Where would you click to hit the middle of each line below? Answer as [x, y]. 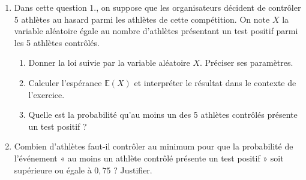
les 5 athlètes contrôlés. [57, 42]
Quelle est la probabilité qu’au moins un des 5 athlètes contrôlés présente [163, 115]
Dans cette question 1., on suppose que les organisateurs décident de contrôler [157, 7]
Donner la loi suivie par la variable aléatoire [109, 62]
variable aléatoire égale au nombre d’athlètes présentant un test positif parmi [156, 31]
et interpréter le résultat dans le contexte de [215, 82]
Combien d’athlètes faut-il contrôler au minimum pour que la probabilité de [154, 146]
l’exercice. [46, 94]
